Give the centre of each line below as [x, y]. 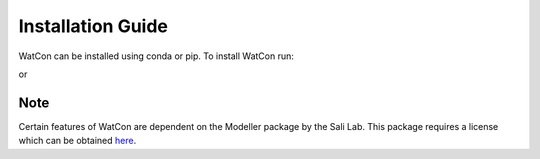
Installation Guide [93, 26]
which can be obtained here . [77, 141]
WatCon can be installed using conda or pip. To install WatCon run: [156, 56]
